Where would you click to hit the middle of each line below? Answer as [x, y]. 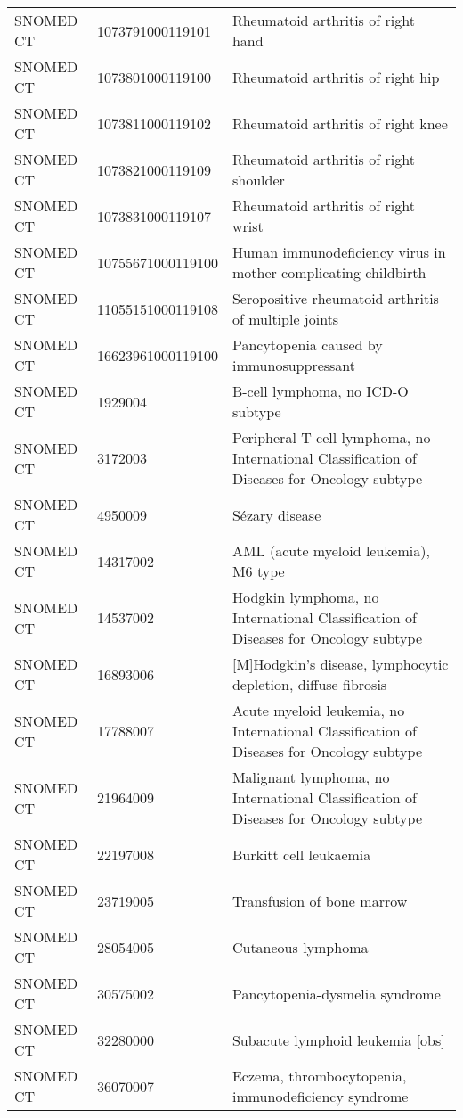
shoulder [258, 180]
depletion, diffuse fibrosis [309, 684]
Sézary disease [276, 514]
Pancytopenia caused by [307, 345]
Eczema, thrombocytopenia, [319, 1076]
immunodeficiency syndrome [320, 1096]
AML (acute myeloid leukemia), [331, 551]
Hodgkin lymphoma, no [305, 597]
